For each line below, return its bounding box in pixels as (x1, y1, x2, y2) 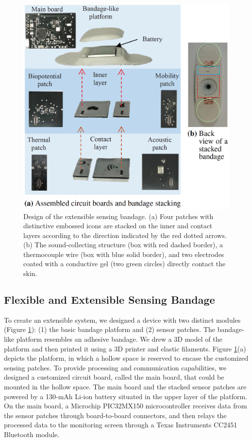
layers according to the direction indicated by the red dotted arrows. (23, 230, 227, 240)
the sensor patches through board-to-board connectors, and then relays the (4, 410, 227, 420)
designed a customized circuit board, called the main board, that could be (4, 372, 224, 382)
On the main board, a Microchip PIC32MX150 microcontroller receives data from (4, 401, 247, 411)
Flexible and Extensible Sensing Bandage (4, 292, 215, 307)
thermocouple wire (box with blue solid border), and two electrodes (23, 249, 224, 259)
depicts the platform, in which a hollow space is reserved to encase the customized (4, 353, 249, 363)
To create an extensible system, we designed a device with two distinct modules (4, 314, 241, 325)
